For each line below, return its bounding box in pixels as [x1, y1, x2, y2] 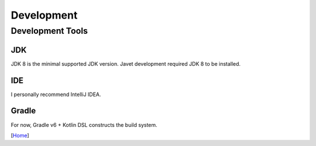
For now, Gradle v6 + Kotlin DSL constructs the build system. [11, 121, 157, 128]
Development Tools [11, 26, 88, 36]
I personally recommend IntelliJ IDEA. [11, 91, 102, 98]
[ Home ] [11, 131, 29, 139]
